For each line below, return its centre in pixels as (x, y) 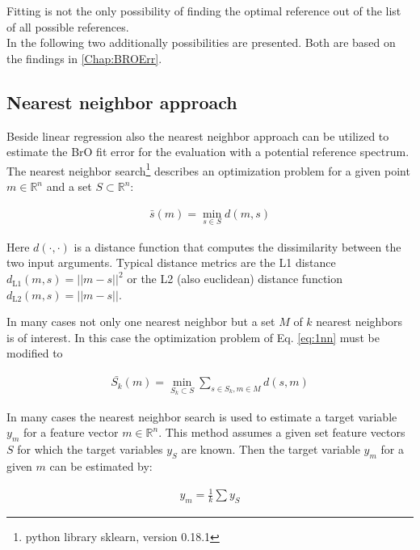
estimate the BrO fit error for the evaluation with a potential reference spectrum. (208, 152)
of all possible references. (68, 26)
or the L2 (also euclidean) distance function (235, 279)
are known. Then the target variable (271, 449)
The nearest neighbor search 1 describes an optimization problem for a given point (208, 169)
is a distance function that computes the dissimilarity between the (237, 246)
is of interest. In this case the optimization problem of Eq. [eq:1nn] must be (193, 337)
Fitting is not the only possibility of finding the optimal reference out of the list (204, 11)
